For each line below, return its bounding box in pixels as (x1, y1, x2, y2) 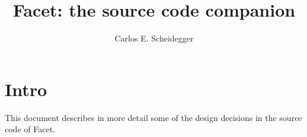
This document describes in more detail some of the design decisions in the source (5, 111, 302, 123)
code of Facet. (5, 123, 55, 135)
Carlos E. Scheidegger (114, 32, 194, 44)
